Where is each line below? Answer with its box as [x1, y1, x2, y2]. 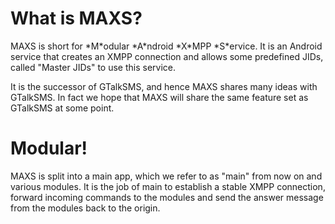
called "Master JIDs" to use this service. [10, 61, 176, 73]
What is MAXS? [10, 7, 143, 30]
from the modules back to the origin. [10, 202, 161, 214]
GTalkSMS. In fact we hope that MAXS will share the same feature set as [10, 91, 309, 103]
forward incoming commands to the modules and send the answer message [10, 191, 324, 203]
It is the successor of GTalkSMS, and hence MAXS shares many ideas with [10, 80, 318, 92]
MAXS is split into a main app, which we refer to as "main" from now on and [10, 170, 323, 182]
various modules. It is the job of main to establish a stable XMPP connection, [10, 180, 326, 192]
